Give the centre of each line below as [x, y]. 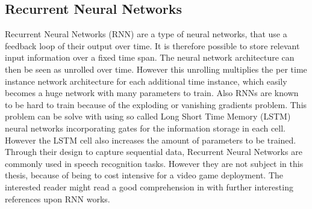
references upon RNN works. [58, 198]
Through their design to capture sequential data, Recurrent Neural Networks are [154, 152]
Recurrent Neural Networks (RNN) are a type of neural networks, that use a [146, 34]
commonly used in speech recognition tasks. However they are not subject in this [154, 163]
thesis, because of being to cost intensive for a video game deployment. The [144, 175]
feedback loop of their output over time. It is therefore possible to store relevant [152, 45]
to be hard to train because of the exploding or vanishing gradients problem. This [156, 104]
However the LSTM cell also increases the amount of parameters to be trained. [151, 140]
